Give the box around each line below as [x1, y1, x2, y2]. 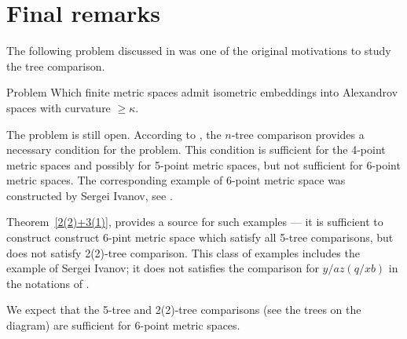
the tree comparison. [6, 57, 105, 74]
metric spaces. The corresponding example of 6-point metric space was [6, 172, 346, 188]
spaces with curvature [6, 99, 111, 115]
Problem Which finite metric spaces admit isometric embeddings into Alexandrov [6, 84, 398, 100]
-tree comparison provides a [231, 126, 365, 142]
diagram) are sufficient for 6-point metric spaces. [6, 317, 240, 334]
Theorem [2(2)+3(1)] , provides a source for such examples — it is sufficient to [6, 213, 383, 230]
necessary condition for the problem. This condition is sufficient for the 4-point [6, 141, 386, 158]
